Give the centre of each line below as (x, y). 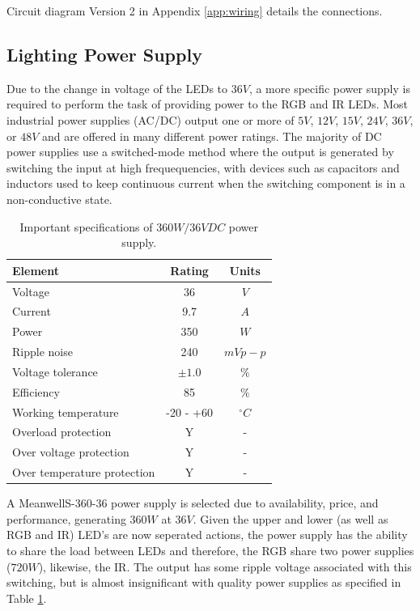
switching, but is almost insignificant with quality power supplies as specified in (204, 582)
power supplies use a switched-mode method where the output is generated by (200, 152)
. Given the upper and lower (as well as (291, 518)
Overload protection (62, 432)
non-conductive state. (59, 199)
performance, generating (66, 518)
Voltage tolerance (55, 371)
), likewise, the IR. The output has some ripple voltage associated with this (225, 566)
